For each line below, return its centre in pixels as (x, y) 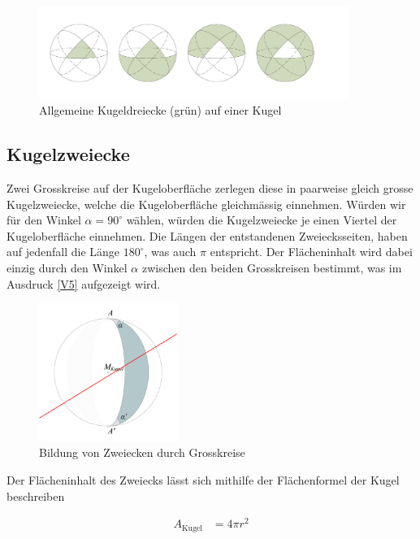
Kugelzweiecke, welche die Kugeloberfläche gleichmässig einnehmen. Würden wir (206, 204)
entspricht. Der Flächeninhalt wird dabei (311, 252)
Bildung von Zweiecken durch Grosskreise (142, 452)
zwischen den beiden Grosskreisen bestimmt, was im (272, 268)
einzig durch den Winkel (67, 268)
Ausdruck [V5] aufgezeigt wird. (84, 283)
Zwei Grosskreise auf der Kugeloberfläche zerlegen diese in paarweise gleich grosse (210, 188)
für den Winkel (44, 220)
